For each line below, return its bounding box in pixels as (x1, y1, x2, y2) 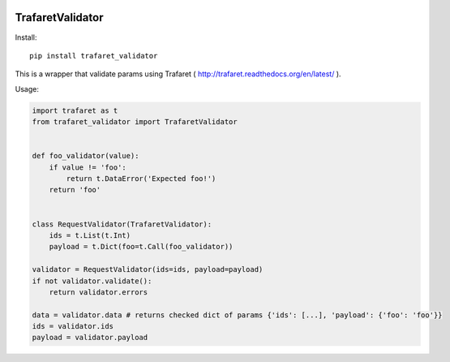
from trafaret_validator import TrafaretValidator (32, 118, 238, 127)
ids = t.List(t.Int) (49, 231, 131, 239)
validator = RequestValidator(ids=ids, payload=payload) (32, 265, 264, 274)
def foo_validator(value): (32, 151, 139, 161)
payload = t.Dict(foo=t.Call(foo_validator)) (49, 242, 234, 252)
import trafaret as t (32, 106, 118, 115)
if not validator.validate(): (32, 276, 152, 286)
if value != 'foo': (49, 162, 127, 172)
